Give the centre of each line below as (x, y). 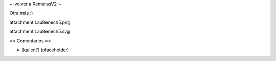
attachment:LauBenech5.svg (40, 32)
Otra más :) (21, 13)
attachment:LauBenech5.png (40, 22)
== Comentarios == (30, 41)
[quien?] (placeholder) (46, 50)
